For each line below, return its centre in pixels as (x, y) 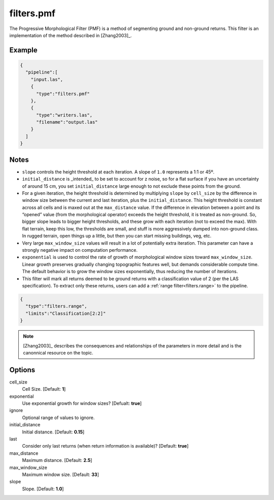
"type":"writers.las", (64, 115)
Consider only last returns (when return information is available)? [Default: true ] (105, 446)
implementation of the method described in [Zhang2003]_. (71, 35)
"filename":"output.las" (67, 122)
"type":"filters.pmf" (63, 94)
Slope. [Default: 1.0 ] (43, 489)
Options (22, 370)
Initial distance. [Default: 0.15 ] (53, 432)
